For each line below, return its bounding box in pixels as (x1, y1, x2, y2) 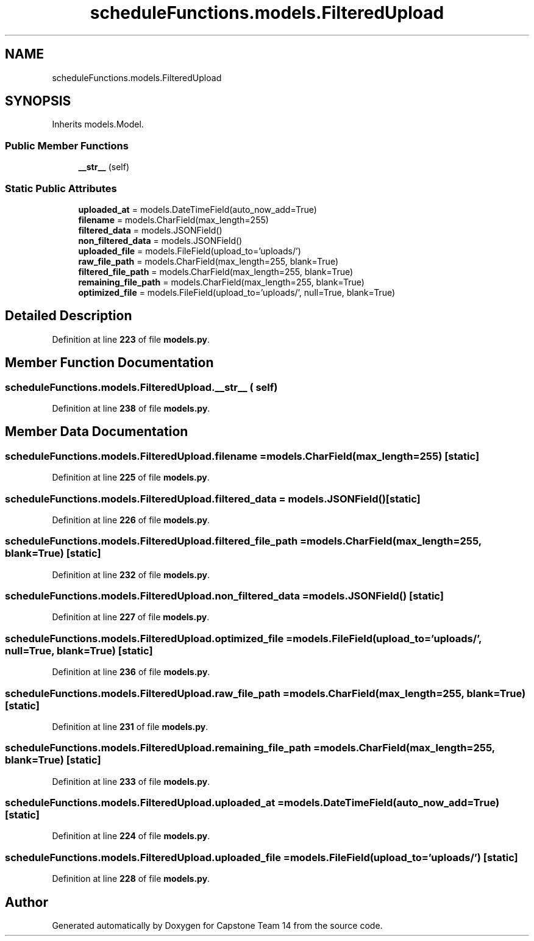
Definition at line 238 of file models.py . (52, 403, 210, 413)
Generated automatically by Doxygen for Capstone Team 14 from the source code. (52, 920, 383, 931)
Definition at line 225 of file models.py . (52, 472, 210, 483)
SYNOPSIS (5, 93, 71, 109)
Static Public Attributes (5, 182, 117, 195)
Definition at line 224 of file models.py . (52, 831, 210, 842)
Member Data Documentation (5, 424, 188, 440)
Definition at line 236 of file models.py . (52, 667, 210, 678)
